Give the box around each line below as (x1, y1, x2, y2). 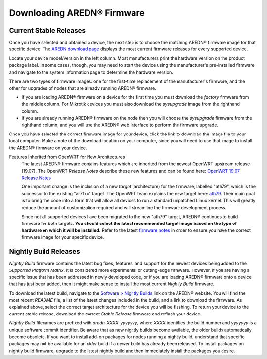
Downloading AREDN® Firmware (9, 7, 145, 18)
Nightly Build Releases (9, 247, 80, 256)
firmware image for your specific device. (21, 234, 104, 240)
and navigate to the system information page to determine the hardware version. (9, 69, 173, 75)
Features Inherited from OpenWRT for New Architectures (9, 154, 125, 160)
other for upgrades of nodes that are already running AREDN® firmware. (9, 85, 157, 91)
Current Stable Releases (9, 26, 86, 35)
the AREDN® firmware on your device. (9, 145, 87, 151)
